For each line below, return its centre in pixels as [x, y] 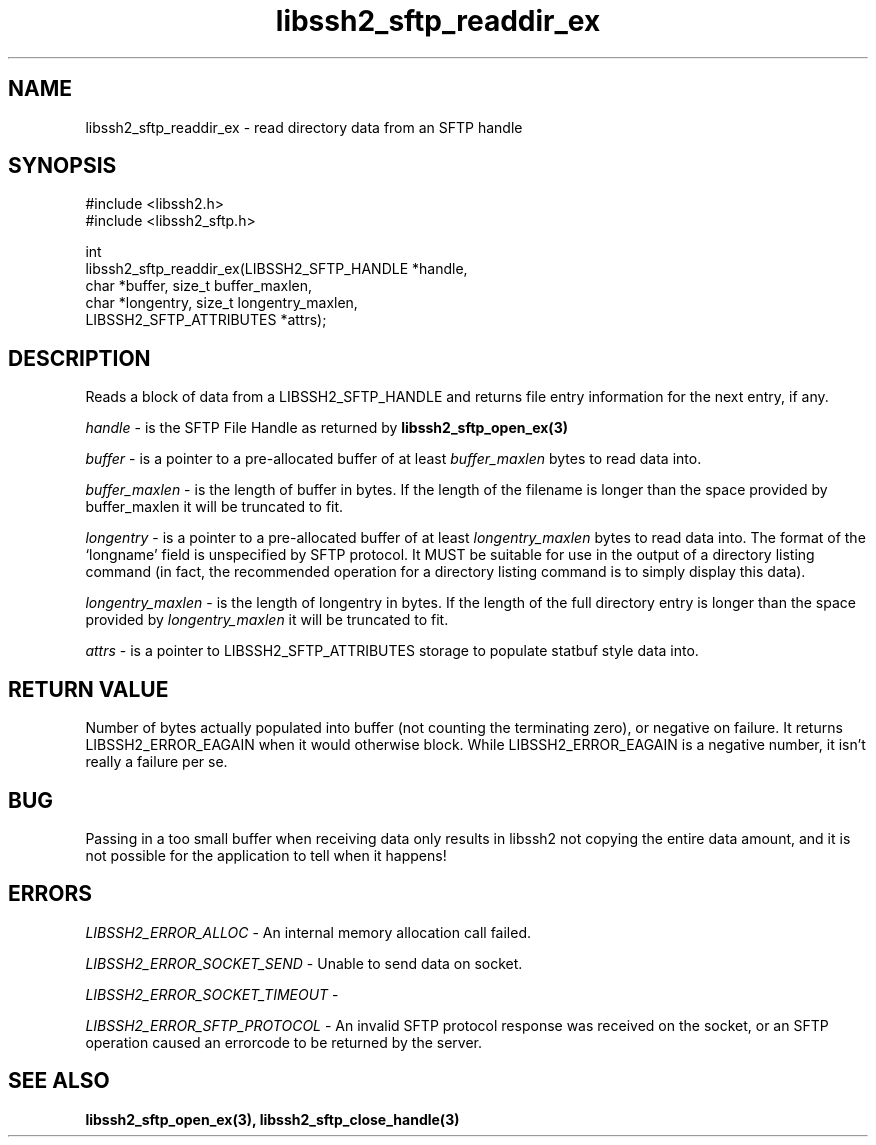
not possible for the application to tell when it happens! [266, 855]
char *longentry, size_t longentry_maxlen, [221, 303]
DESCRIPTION [79, 358]
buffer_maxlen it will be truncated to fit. [214, 507]
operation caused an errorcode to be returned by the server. [284, 1042]
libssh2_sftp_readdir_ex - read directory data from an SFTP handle [304, 127]
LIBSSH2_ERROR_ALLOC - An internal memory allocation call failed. [308, 932]
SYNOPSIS [62, 166]
